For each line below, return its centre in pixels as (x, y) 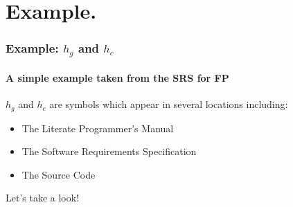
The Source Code (59, 174)
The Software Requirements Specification (109, 151)
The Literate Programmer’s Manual (98, 128)
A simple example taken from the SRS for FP (117, 77)
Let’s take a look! (43, 198)
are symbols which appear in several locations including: (169, 104)
